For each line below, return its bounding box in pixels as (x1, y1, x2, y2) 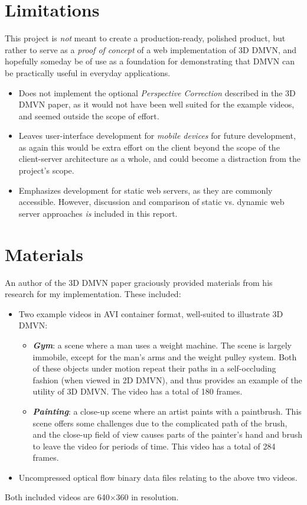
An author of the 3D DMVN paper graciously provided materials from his (5, 276, 273, 288)
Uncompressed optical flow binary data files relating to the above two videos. (18, 471, 298, 483)
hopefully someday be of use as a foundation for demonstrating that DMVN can (5, 55, 295, 67)
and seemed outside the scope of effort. (18, 109, 159, 122)
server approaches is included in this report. (18, 207, 178, 219)
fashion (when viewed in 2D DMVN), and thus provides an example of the (32, 373, 302, 386)
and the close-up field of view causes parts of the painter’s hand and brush (32, 428, 302, 441)
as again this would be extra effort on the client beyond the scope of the (18, 141, 280, 153)
